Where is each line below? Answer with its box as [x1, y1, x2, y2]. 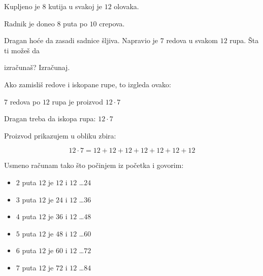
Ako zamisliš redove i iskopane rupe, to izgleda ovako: [4, 79, 171, 89]
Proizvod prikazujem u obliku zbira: [4, 130, 116, 141]
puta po [63, 18, 87, 28]
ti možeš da [4, 45, 40, 55]
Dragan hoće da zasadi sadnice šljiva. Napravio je [4, 35, 158, 46]
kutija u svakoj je [48, 1, 102, 11]
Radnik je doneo [4, 18, 55, 28]
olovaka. [114, 1, 139, 11]
